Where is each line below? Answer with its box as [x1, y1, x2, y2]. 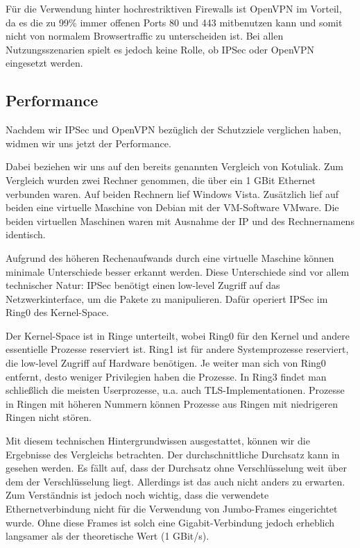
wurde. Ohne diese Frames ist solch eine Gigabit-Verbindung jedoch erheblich [6, 515, 335, 529]
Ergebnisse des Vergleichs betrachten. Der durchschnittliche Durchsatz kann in [6, 447, 340, 461]
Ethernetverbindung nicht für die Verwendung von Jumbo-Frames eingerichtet [6, 501, 338, 516]
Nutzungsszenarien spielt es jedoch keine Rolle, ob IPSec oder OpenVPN [6, 42, 315, 56]
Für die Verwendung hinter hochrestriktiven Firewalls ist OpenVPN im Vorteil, [6, 1, 342, 15]
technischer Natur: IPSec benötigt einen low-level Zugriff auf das [6, 278, 280, 292]
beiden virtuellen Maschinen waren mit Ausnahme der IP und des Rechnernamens [6, 213, 354, 228]
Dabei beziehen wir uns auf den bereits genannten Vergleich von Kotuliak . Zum [6, 159, 343, 174]
